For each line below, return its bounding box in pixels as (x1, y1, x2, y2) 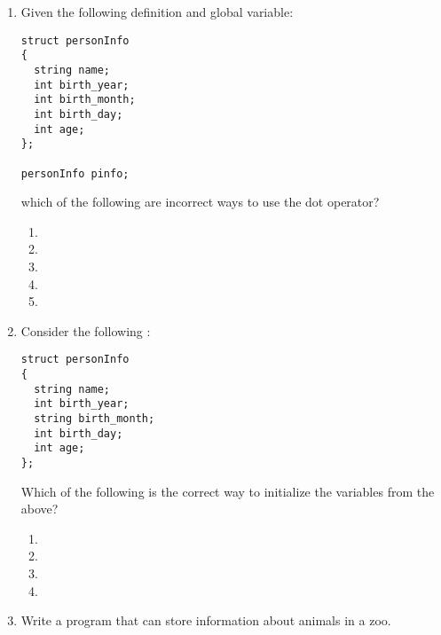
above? (20, 499, 59, 518)
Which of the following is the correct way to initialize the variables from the (20, 482, 435, 500)
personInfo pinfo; (20, 167, 130, 180)
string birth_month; (34, 412, 155, 425)
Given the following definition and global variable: (20, 3, 294, 20)
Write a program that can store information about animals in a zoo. (20, 611, 391, 630)
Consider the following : (20, 321, 151, 340)
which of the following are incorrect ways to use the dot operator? (20, 192, 380, 211)
